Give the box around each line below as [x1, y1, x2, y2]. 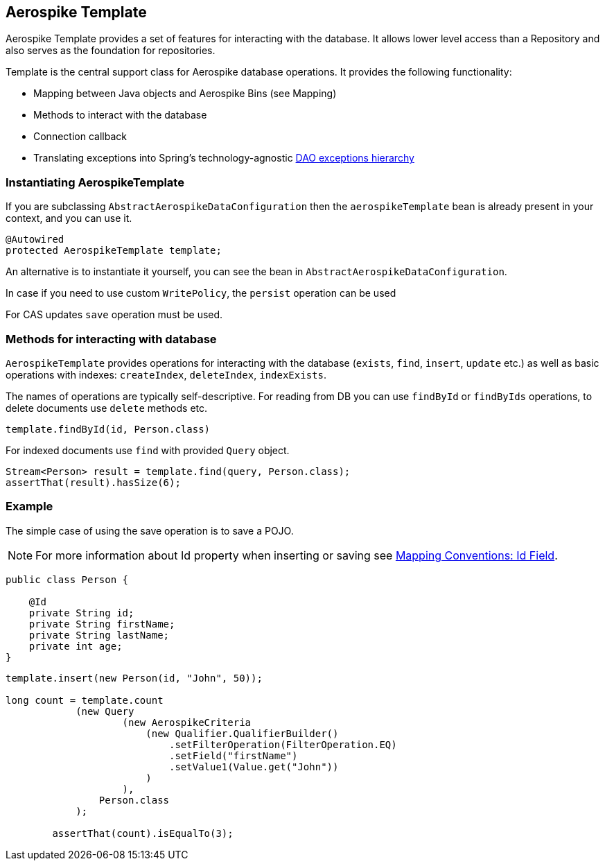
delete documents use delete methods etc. [6, 401, 208, 414]
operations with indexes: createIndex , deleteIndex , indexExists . [6, 368, 326, 381]
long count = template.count [6, 694, 164, 706]
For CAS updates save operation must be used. [6, 309, 223, 321]
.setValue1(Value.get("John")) [169, 761, 339, 772]
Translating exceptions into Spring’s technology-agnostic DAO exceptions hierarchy [33, 152, 414, 164]
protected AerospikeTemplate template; [6, 245, 222, 257]
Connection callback [33, 130, 127, 143]
